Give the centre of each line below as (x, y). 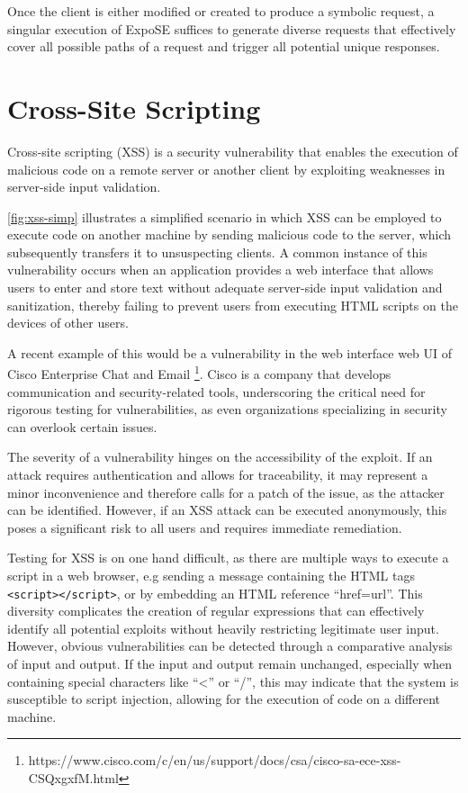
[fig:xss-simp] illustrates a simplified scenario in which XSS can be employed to (225, 216)
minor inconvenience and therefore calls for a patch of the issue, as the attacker (226, 492)
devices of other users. (68, 323)
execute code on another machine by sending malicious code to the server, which (229, 234)
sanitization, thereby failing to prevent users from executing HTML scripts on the (233, 305)
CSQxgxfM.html (73, 778)
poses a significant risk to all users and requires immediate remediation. (205, 527)
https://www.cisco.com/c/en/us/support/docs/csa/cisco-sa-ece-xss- (215, 760)
